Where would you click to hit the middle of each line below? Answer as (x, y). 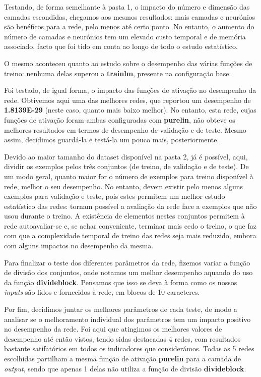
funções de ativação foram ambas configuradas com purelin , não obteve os (120, 119)
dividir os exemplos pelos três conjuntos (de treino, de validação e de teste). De (126, 166)
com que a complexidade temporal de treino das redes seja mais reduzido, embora (130, 235)
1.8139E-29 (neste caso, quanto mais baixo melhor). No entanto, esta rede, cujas (130, 110)
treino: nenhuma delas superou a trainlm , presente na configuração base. (118, 73)
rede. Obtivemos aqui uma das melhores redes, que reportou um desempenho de (127, 100)
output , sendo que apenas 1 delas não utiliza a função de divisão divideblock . (125, 368)
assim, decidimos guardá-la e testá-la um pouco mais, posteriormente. (112, 140)
